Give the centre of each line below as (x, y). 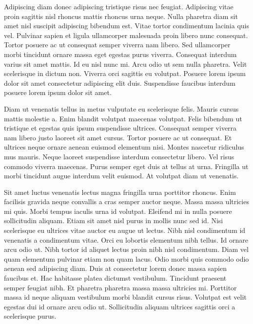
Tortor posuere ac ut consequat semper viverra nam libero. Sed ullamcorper (117, 45)
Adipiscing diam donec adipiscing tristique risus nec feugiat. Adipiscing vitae (119, 6)
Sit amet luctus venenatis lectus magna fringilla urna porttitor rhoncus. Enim (120, 192)
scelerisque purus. (30, 316)
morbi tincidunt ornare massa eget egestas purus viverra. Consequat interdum (120, 54)
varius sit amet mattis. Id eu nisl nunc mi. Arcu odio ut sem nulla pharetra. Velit (126, 64)
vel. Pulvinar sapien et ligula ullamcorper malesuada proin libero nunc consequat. (126, 35)
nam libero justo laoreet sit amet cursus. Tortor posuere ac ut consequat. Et (118, 137)
